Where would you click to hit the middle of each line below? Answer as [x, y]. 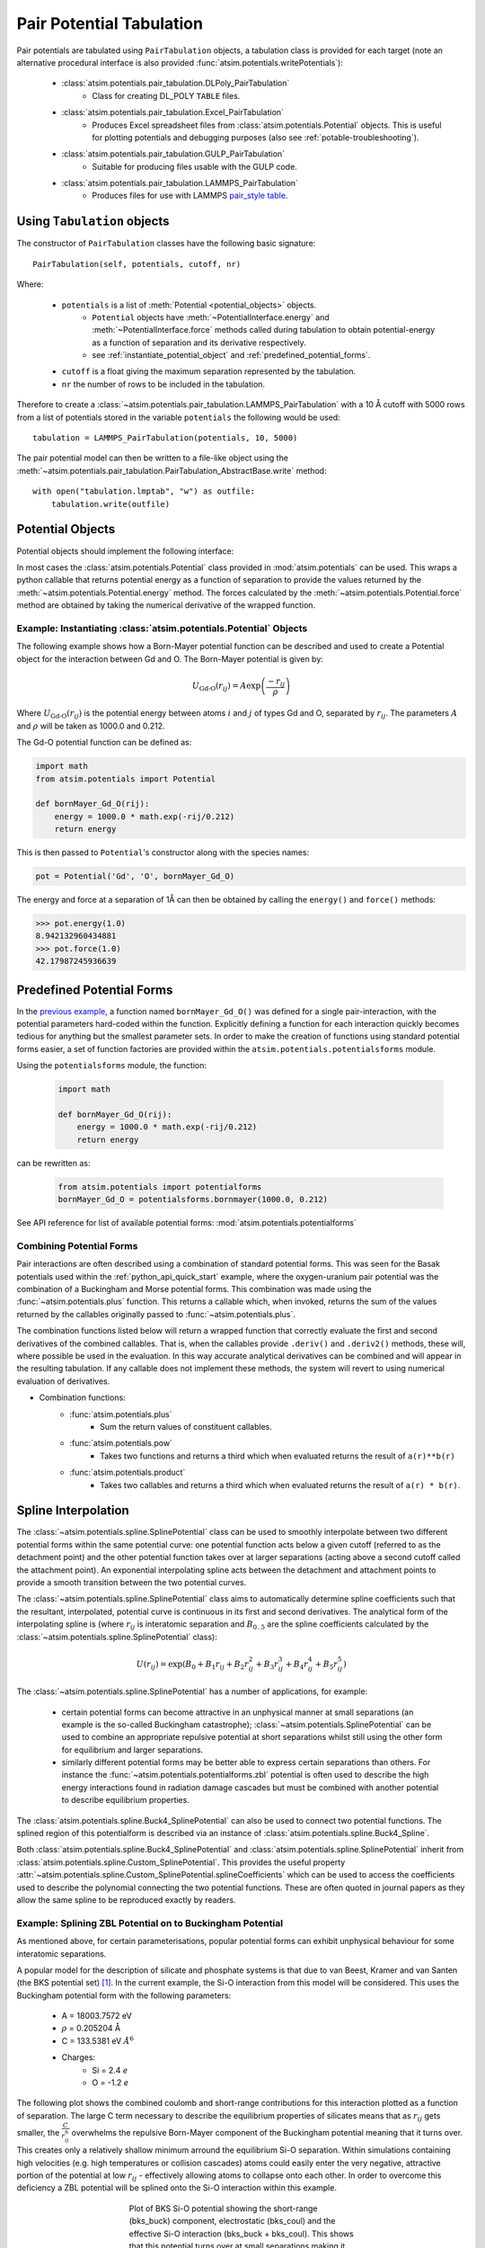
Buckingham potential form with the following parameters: [124, 1995]
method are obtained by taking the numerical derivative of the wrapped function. [166, 605]
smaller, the [38, 2132]
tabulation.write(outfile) [110, 504]
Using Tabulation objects [93, 222]
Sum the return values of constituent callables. [186, 1426]
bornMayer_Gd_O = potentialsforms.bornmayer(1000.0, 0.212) [193, 1200]
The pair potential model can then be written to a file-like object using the [153, 458]
